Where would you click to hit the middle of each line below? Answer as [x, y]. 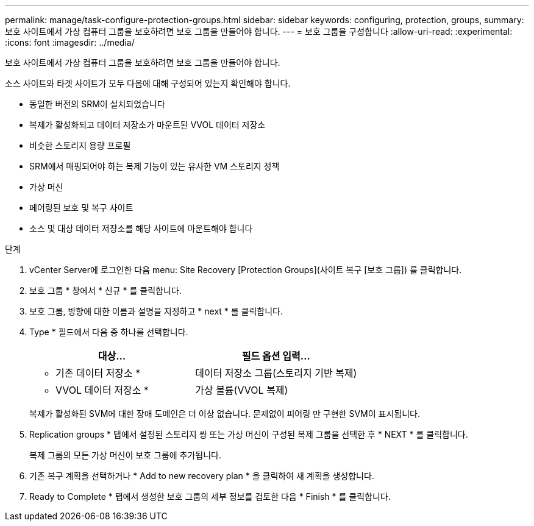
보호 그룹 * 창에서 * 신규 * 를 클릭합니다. [105, 290]
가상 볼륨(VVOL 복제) [242, 390]
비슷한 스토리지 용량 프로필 [80, 145]
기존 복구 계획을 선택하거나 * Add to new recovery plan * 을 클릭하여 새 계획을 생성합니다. [202, 476]
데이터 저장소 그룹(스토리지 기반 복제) [276, 373]
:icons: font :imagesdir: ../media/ [70, 42]
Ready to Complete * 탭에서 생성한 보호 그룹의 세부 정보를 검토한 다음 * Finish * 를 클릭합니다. [210, 496]
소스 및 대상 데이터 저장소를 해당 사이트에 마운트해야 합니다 [141, 228]
